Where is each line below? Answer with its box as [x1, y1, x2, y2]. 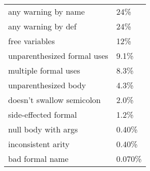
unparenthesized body [8, 79, 86, 91]
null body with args [8, 123, 78, 135]
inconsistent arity [8, 138, 70, 150]
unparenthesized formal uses [8, 50, 108, 61]
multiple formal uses [8, 64, 80, 76]
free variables [8, 35, 55, 47]
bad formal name [8, 153, 69, 164]
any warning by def [8, 20, 77, 32]
